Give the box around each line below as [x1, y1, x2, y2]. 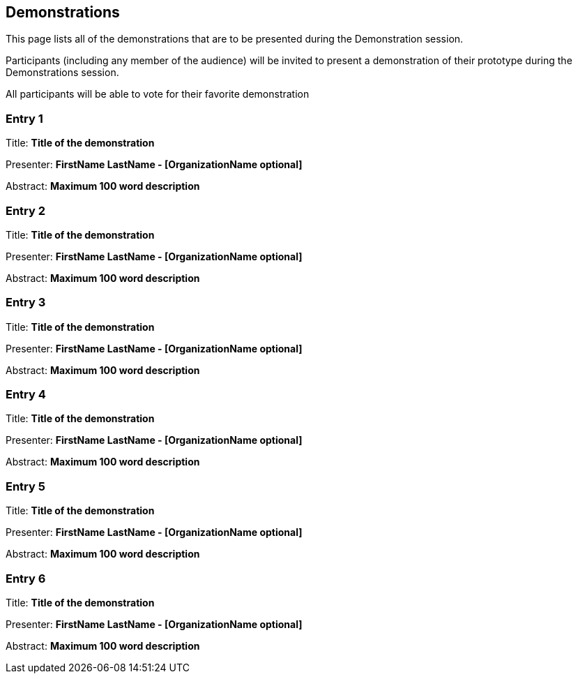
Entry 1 [6, 111, 43, 126]
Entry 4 [6, 387, 46, 402]
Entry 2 [6, 203, 46, 218]
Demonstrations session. [6, 66, 119, 79]
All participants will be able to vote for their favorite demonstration [6, 88, 310, 100]
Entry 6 [6, 571, 46, 585]
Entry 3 [6, 295, 46, 310]
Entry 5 [6, 479, 45, 493]
